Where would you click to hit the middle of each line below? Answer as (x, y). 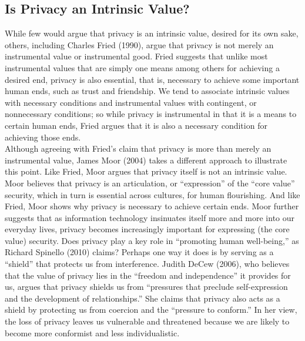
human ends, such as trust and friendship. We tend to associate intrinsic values (147, 91)
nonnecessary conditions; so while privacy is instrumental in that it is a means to (151, 114)
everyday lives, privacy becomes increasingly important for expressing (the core (147, 229)
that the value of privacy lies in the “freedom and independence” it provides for (148, 275)
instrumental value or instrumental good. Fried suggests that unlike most (136, 56)
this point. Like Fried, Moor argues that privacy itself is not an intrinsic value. (146, 171)
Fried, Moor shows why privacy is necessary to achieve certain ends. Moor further (152, 206)
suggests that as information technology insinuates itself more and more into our (150, 217)
